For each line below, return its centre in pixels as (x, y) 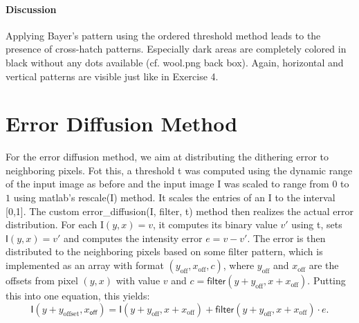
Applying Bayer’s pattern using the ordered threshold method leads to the (163, 35)
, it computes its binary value (215, 224)
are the (324, 265)
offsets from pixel (42, 280)
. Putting (326, 280)
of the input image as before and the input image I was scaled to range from (167, 184)
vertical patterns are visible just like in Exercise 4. (112, 76)
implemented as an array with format (85, 265)
